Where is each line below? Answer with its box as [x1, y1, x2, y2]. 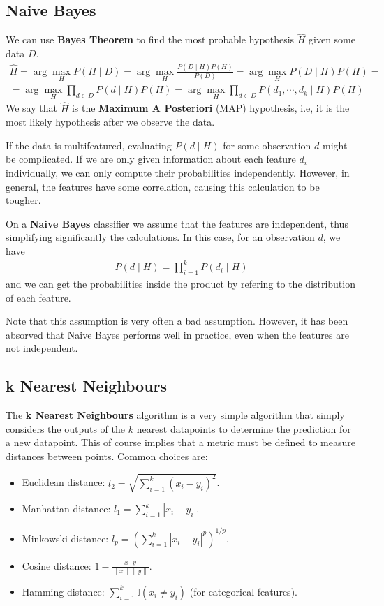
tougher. [6, 193, 41, 207]
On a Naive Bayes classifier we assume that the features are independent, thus [6, 216, 348, 230]
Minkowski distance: [22, 531, 109, 545]
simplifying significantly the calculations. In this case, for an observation [6, 230, 315, 244]
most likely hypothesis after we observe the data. [6, 114, 215, 129]
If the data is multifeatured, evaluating [6, 138, 172, 152]
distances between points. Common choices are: [6, 448, 208, 463]
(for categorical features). [189, 584, 297, 598]
